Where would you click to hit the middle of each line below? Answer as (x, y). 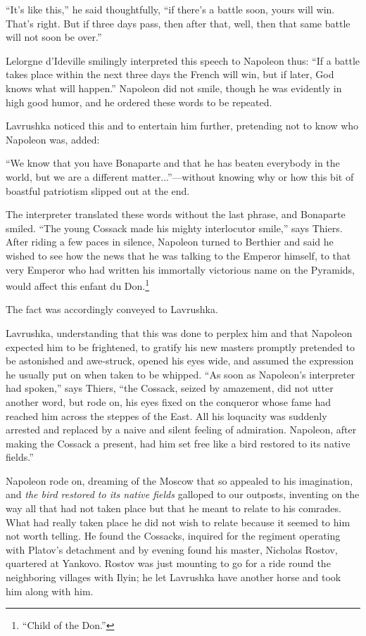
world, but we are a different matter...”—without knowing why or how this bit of (180, 176)
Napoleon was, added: (53, 139)
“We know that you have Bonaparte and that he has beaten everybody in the (173, 163)
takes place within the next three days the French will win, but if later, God (170, 74)
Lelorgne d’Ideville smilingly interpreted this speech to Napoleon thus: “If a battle (183, 60)
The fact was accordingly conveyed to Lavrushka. (112, 309)
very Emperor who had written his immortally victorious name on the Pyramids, (180, 269)
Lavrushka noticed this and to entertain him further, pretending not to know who (182, 126)
